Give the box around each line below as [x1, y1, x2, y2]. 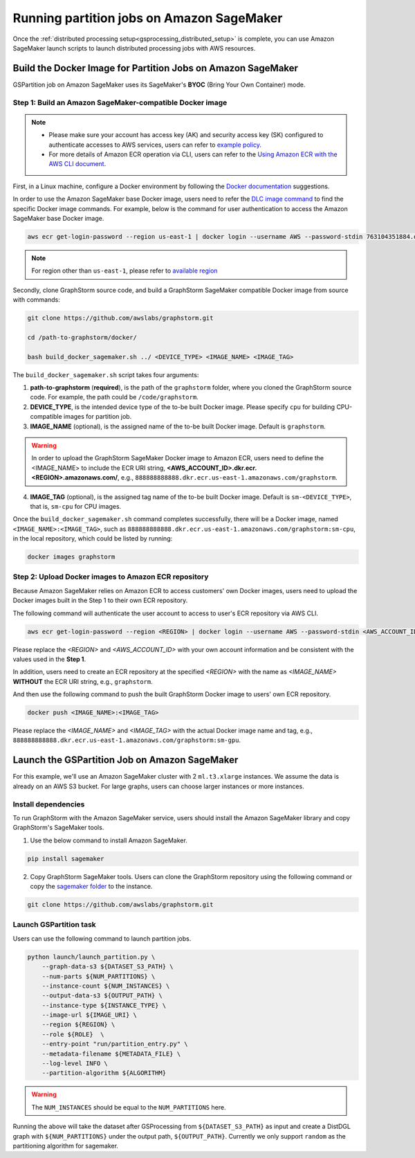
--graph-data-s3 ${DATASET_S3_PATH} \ [41, 963, 174, 970]
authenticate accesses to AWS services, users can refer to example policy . [48, 141, 262, 149]
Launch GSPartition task [12, 920, 96, 930]
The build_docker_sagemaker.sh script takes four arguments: [12, 370, 199, 379]
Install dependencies [12, 799, 85, 809]
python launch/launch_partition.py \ [27, 952, 156, 961]
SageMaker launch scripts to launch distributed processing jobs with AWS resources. [12, 44, 256, 52]
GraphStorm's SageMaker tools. [12, 824, 104, 832]
